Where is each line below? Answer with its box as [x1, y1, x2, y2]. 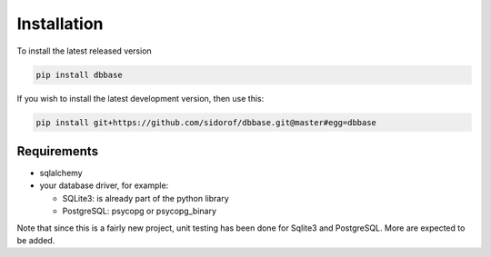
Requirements [16, 143, 99, 159]
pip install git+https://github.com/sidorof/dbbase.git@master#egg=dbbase [35, 117, 377, 127]
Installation [16, 14, 104, 34]
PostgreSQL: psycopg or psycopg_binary [62, 205, 217, 217]
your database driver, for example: [39, 180, 169, 191]
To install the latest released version [16, 45, 152, 56]
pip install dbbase [35, 69, 123, 80]
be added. [16, 234, 55, 245]
